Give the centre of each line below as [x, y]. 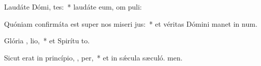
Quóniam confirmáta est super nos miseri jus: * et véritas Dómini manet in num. [131, 23]
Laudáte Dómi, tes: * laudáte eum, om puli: [73, 7]
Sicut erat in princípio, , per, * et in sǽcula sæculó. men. [93, 57]
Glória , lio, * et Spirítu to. [47, 41]
